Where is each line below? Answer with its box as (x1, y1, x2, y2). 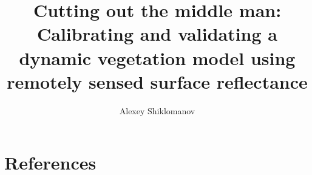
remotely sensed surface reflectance (7, 69, 308, 94)
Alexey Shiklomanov (119, 104, 195, 117)
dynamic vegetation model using (19, 45, 296, 70)
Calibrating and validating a (36, 21, 277, 46)
